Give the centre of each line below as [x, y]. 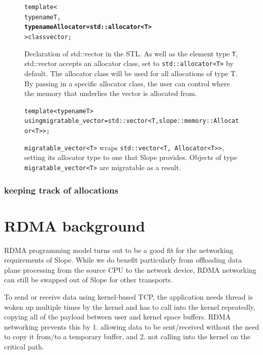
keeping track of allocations [61, 190]
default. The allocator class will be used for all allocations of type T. [131, 73]
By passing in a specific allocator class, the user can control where [127, 83]
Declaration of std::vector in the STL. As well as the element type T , [131, 53]
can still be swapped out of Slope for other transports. [89, 280]
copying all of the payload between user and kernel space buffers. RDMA [118, 317]
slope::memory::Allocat [199, 121]
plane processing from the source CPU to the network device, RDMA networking [130, 269]
